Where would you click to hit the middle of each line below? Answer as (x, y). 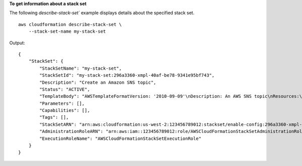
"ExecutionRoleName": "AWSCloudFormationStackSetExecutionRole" (120, 138)
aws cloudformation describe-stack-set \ (70, 24)
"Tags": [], (54, 117)
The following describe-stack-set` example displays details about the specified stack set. (102, 13)
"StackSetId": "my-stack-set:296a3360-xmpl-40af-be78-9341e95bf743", (127, 75)
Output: (17, 43)
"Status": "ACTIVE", (65, 89)
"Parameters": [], (62, 103)
